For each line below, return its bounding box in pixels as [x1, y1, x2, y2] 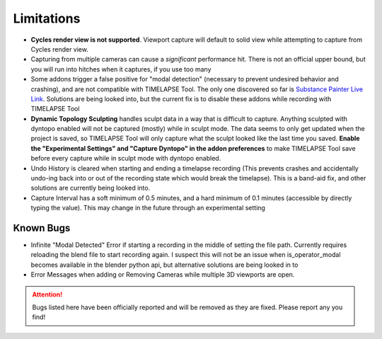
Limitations [13, 11, 81, 26]
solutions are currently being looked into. [30, 184, 151, 193]
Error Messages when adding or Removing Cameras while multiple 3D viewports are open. [30, 270, 295, 279]
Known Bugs [13, 222, 71, 234]
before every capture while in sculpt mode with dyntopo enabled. [30, 154, 221, 163]
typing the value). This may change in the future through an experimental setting [30, 204, 265, 212]
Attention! [32, 290, 63, 299]
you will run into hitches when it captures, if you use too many [30, 64, 212, 74]
